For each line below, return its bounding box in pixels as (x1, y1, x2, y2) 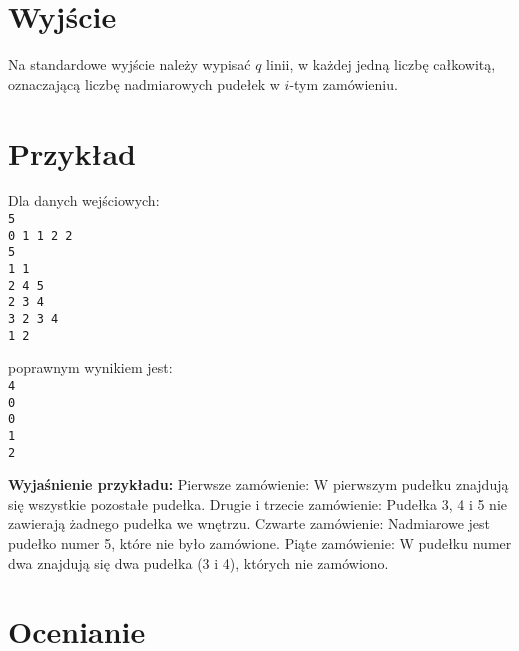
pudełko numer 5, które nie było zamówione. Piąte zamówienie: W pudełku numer (8, 532, 512, 553)
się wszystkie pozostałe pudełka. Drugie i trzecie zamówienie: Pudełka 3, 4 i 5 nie (8, 493, 507, 514)
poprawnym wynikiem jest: (8, 357, 173, 378)
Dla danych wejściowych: (8, 190, 160, 211)
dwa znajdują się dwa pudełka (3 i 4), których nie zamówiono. (8, 552, 389, 573)
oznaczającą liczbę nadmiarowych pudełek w (8, 73, 280, 94)
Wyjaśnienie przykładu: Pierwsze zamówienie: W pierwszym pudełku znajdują (8, 474, 509, 495)
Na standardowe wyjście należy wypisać (8, 54, 251, 75)
